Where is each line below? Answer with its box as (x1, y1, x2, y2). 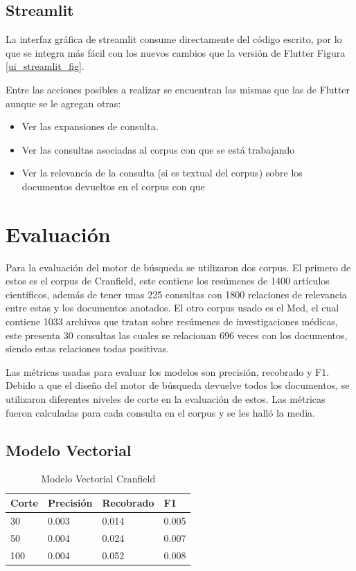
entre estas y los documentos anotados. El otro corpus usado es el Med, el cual (6, 300, 339, 315)
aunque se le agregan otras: (6, 96, 121, 110)
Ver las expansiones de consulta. (21, 119, 159, 134)
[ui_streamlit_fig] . (6, 59, 84, 73)
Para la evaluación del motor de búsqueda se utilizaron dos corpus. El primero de (6, 260, 351, 274)
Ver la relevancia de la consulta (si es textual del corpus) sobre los (21, 165, 303, 180)
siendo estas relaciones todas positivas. (6, 341, 169, 356)
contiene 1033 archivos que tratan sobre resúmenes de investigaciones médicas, (6, 314, 338, 329)
